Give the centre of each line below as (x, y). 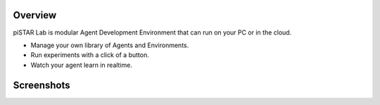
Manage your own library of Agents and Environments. (110, 45)
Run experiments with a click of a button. (90, 55)
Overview (35, 15)
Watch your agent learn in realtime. (82, 65)
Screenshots (42, 85)
